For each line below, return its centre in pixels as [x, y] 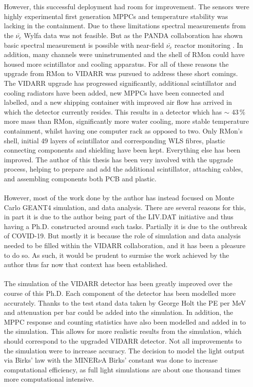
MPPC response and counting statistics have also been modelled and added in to [125, 321]
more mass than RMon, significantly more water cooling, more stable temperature [126, 121]
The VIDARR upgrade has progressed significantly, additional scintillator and [120, 83]
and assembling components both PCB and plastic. [80, 178]
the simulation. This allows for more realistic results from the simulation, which [123, 331]
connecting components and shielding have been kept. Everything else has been [122, 150]
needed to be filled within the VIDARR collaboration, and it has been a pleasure [125, 245]
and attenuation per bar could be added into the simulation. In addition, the [119, 312]
